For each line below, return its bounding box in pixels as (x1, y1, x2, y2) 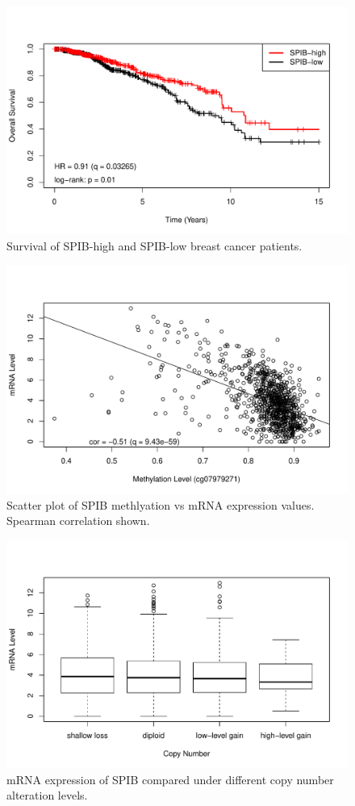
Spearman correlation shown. (6, 512, 150, 529)
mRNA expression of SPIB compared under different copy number (6, 770, 334, 787)
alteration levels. (6, 787, 88, 804)
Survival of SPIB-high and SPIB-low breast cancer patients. (6, 237, 303, 254)
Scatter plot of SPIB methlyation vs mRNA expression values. (6, 496, 315, 513)
